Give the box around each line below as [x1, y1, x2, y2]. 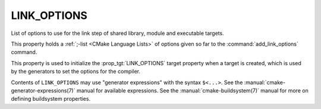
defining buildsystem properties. [11, 95, 91, 102]
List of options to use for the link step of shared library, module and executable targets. [11, 30, 224, 37]
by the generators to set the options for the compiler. [11, 68, 141, 75]
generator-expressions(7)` [11, 86, 75, 94]
